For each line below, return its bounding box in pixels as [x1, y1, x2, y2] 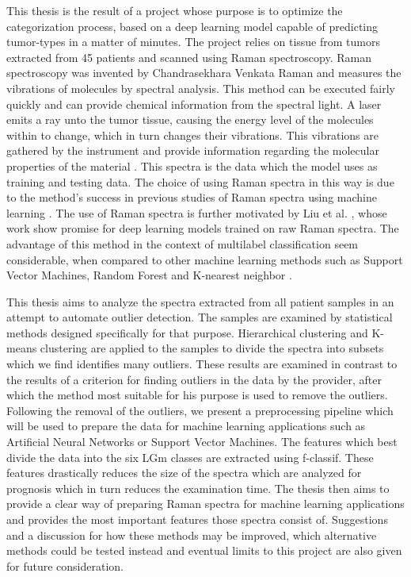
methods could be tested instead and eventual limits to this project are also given [6, 542, 402, 559]
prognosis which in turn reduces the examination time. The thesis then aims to [6, 479, 390, 496]
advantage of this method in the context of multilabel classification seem [6, 235, 359, 252]
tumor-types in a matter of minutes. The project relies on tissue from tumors [6, 33, 380, 50]
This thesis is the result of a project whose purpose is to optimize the [6, 2, 343, 18]
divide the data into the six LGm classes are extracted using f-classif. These [6, 448, 374, 465]
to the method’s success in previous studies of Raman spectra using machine [6, 189, 377, 206]
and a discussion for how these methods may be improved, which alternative [6, 526, 377, 543]
